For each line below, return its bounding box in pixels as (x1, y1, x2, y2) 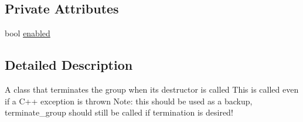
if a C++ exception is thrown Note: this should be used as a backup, (5, 94, 253, 107)
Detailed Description (5, 56, 133, 74)
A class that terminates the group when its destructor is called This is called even (5, 83, 299, 95)
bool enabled (5, 27, 50, 39)
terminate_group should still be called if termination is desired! (5, 106, 233, 118)
